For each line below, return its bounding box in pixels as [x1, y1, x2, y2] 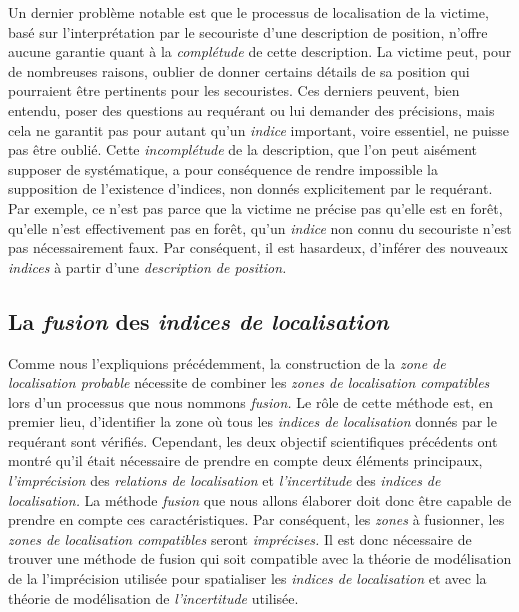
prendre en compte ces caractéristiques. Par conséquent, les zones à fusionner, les [8, 509, 505, 530]
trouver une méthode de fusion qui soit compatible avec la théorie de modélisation [8, 548, 512, 569]
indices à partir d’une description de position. [8, 256, 287, 277]
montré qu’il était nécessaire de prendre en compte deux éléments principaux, [8, 450, 483, 471]
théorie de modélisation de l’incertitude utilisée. [8, 587, 299, 608]
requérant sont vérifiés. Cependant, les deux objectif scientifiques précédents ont [8, 430, 498, 451]
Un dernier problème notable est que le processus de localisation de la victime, [8, 2, 489, 22]
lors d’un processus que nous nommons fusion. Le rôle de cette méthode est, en [8, 391, 493, 412]
